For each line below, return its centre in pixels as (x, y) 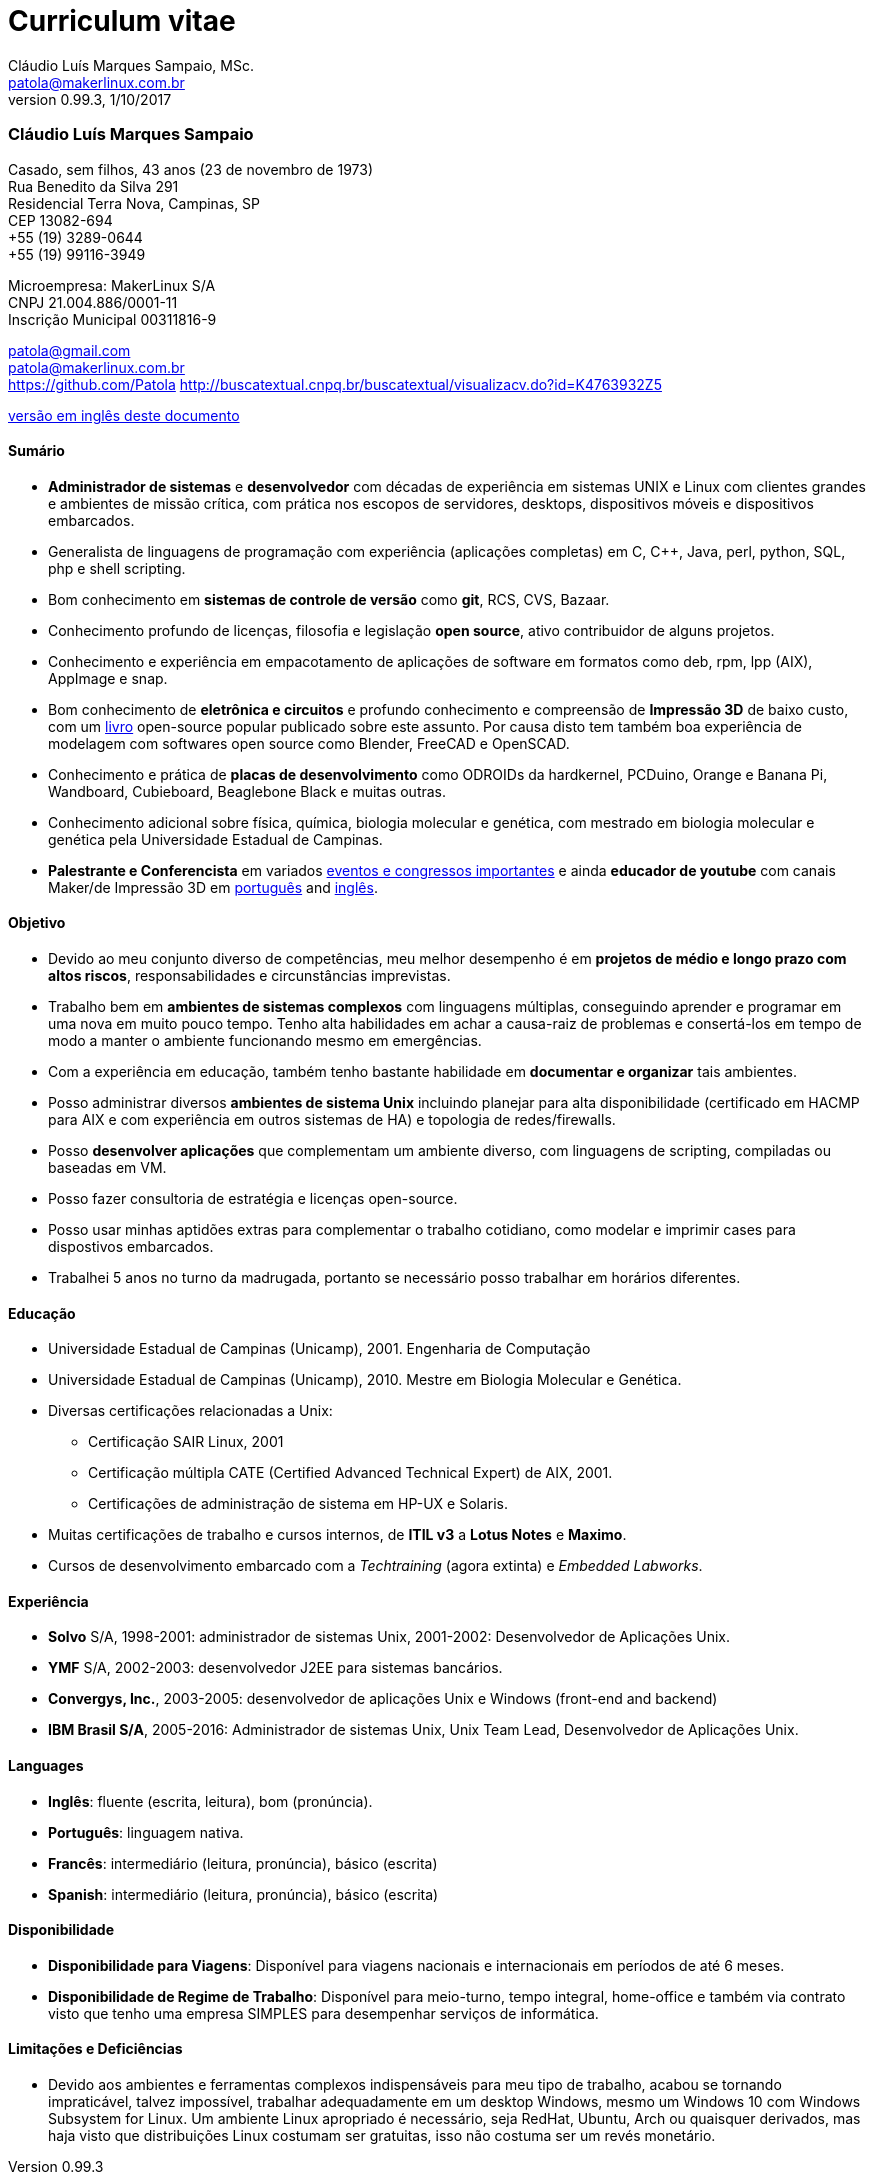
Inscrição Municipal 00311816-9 (112, 319)
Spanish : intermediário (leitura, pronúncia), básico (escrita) (243, 1894)
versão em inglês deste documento (124, 415)
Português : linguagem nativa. (146, 1832)
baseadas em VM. (107, 1167)
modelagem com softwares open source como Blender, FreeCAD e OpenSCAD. (309, 743)
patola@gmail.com (69, 350)
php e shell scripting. (117, 568)
